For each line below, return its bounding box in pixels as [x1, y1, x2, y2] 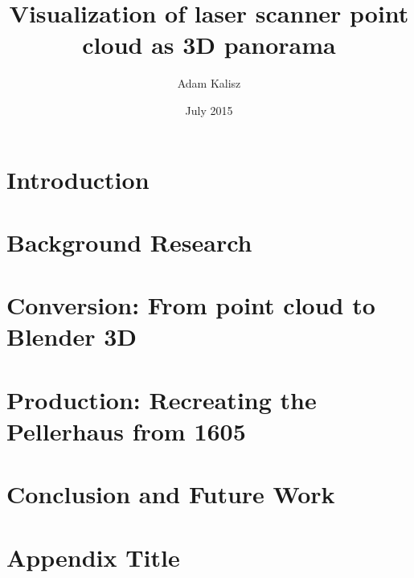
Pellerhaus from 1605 [6, 415, 246, 447]
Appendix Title [6, 540, 180, 573]
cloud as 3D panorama [82, 28, 336, 61]
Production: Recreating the [6, 383, 317, 416]
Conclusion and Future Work [6, 478, 335, 510]
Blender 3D [6, 320, 137, 353]
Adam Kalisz [177, 75, 241, 92]
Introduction [6, 162, 150, 195]
